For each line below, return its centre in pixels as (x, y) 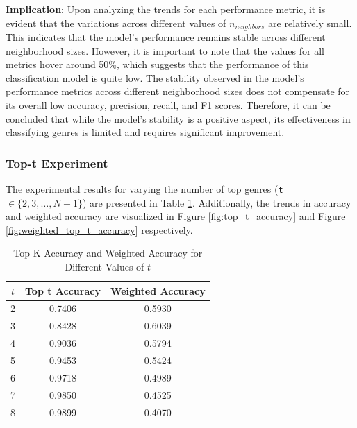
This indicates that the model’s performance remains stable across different (166, 37)
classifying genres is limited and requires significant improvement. (145, 132)
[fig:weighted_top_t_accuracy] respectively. (99, 229)
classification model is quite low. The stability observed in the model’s (155, 77)
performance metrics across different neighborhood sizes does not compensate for (178, 91)
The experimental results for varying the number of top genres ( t (144, 189)
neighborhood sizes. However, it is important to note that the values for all (165, 50)
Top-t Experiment (57, 163)
